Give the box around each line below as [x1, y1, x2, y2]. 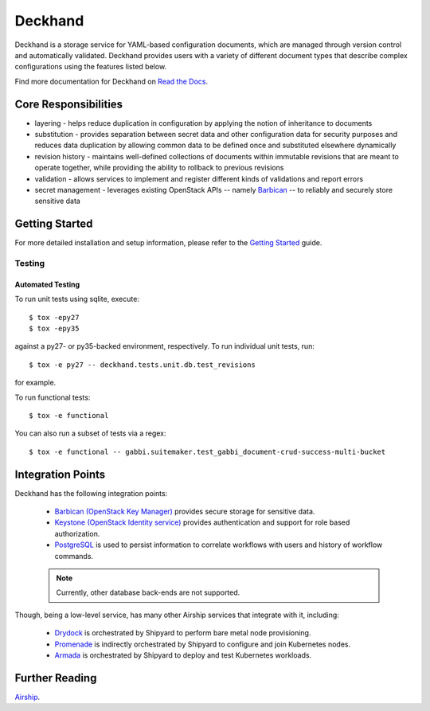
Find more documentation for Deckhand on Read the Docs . [14, 76, 209, 86]
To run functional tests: [14, 393, 91, 402]
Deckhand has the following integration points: [14, 488, 168, 498]
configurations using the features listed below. [14, 62, 167, 72]
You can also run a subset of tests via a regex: [14, 428, 166, 438]
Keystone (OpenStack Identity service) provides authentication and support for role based [54, 518, 350, 527]
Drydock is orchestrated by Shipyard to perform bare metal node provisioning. [54, 628, 311, 638]
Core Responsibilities [14, 97, 123, 111]
